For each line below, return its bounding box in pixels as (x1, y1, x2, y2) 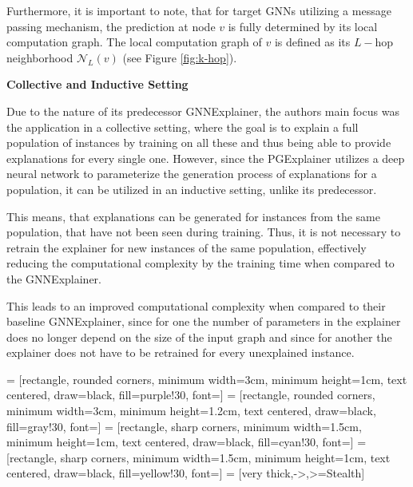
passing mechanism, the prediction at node (6, 18, 216, 34)
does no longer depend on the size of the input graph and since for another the (6, 328, 392, 345)
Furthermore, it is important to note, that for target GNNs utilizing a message (6, 2, 391, 18)
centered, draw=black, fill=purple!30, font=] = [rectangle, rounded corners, (6, 386, 375, 403)
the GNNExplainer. (6, 270, 101, 287)
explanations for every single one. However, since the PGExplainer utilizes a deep (6, 149, 405, 166)
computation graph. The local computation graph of (6, 34, 262, 50)
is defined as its (274, 34, 351, 50)
